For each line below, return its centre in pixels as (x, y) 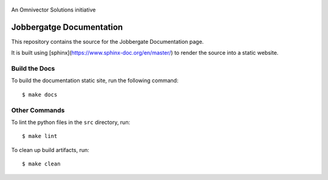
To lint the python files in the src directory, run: (71, 122)
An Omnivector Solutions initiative (53, 10)
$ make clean (41, 164)
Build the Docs (33, 69)
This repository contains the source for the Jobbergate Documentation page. (108, 41)
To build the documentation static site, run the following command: (95, 81)
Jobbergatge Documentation (67, 27)
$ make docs (40, 95)
